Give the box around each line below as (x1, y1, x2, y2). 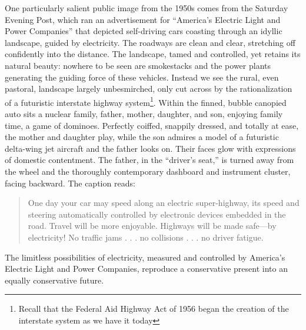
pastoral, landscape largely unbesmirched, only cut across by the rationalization (5, 82, 292, 95)
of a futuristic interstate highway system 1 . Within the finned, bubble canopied (5, 94, 287, 108)
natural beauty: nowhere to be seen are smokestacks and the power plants (5, 59, 271, 71)
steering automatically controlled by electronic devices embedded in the (28, 208, 286, 220)
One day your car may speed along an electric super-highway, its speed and (28, 196, 300, 209)
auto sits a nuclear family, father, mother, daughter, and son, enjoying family (5, 108, 283, 119)
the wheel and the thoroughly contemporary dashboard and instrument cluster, (5, 165, 291, 177)
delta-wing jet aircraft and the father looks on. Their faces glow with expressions (5, 142, 296, 154)
